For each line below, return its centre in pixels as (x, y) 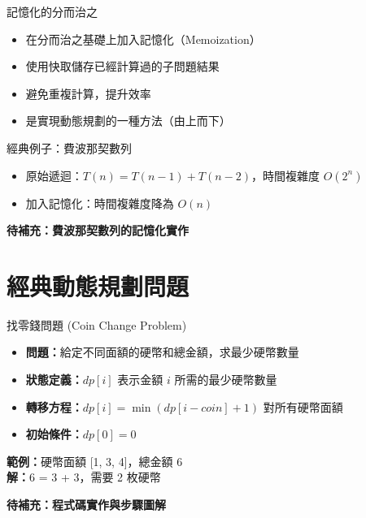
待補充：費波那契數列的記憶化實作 (98, 230)
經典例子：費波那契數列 (69, 147)
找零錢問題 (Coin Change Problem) (97, 324)
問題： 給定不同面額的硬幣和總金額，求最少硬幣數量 (162, 352)
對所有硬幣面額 (303, 406)
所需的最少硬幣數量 (226, 380)
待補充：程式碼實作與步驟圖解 (86, 505)
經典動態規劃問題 (98, 285)
